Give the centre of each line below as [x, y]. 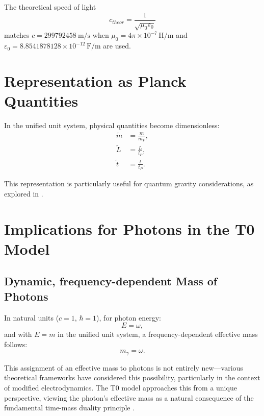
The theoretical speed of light [50, 7]
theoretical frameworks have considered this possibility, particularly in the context [132, 377]
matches [17, 35]
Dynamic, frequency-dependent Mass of [111, 281]
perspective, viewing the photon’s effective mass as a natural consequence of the [129, 397]
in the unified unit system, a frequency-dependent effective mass [158, 334]
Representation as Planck [95, 81]
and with [18, 334]
